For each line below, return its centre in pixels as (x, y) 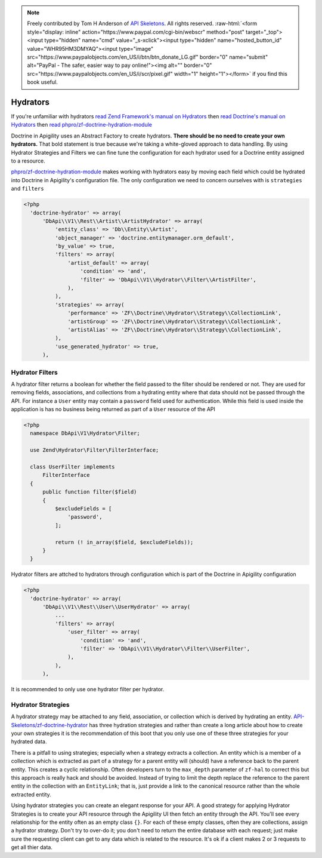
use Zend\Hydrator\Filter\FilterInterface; (95, 450)
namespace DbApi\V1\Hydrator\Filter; (85, 433)
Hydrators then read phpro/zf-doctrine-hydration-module (81, 125)
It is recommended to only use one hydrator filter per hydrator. (88, 690)
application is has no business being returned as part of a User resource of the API (113, 409)
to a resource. (28, 161)
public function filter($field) (90, 492)
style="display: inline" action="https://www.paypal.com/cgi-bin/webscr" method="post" (136, 32)
